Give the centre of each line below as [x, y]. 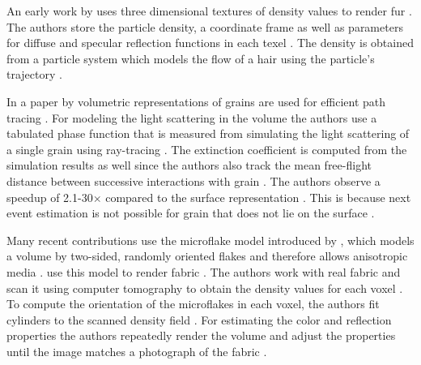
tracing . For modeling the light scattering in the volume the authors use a [192, 117]
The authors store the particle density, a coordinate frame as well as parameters [205, 26]
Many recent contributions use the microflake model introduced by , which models [210, 240]
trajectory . [34, 74]
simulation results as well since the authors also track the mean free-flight [189, 165]
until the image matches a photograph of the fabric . [137, 351]
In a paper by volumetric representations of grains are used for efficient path [196, 101]
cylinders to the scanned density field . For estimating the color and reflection [199, 319]
